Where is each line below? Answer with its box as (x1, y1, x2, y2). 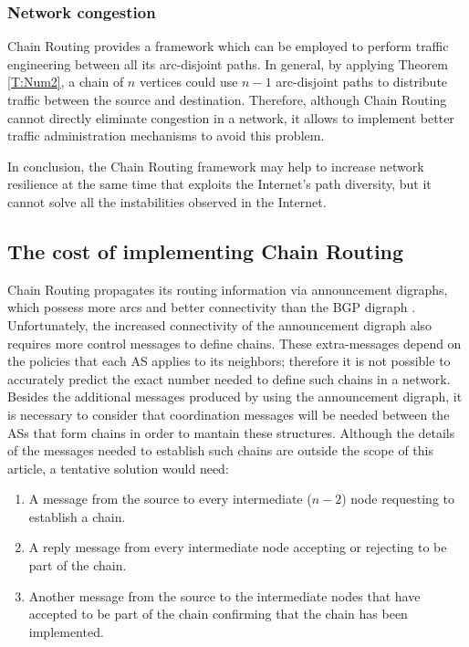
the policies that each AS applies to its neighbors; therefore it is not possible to (7, 351, 451, 370)
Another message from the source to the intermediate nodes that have (28, 586, 421, 605)
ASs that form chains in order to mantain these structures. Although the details (7, 423, 455, 442)
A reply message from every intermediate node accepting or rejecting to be (28, 537, 447, 557)
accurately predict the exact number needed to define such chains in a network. (7, 369, 451, 388)
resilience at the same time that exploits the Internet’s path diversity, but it (7, 174, 432, 193)
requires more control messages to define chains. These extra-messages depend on (7, 333, 462, 352)
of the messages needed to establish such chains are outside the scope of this (7, 441, 434, 460)
